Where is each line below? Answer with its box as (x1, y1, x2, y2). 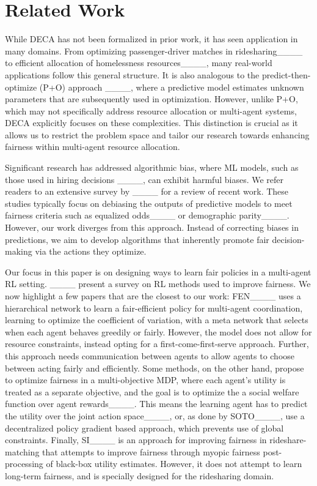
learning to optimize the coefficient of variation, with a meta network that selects (5, 313, 308, 326)
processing (5, 457, 43, 470)
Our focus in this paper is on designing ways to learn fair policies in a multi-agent (5, 265, 312, 278)
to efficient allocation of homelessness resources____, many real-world (5, 56, 272, 69)
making (5, 245, 32, 258)
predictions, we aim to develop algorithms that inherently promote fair (5, 233, 269, 245)
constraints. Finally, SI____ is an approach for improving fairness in (5, 433, 267, 446)
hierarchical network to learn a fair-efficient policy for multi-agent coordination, (5, 301, 303, 314)
